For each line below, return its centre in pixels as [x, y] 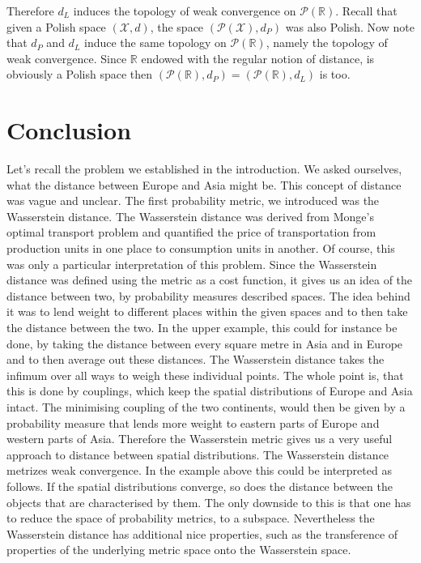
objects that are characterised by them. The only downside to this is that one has [209, 502]
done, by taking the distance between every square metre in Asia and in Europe [205, 343]
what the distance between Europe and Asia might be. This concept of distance [204, 184]
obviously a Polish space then [80, 74]
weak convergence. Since [67, 58]
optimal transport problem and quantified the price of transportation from [191, 232]
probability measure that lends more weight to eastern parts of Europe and [193, 422]
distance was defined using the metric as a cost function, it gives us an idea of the [210, 280]
